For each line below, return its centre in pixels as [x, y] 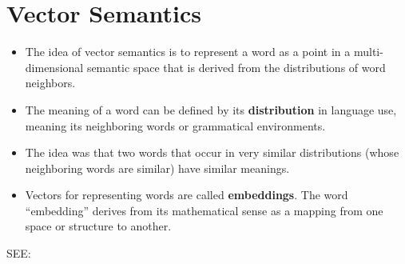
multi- [368, 52]
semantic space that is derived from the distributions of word [236, 67]
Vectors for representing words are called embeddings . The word [187, 195]
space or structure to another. [98, 226]
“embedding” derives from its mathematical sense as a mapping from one [204, 210]
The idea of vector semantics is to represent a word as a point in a [188, 52]
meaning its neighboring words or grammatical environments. [175, 125]
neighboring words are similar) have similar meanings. [157, 168]
